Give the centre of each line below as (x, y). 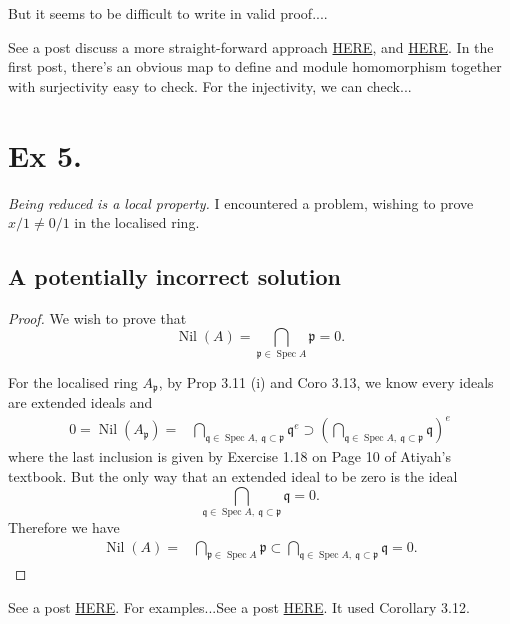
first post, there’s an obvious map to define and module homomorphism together (255, 66)
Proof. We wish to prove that (97, 317)
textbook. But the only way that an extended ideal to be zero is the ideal (233, 475)
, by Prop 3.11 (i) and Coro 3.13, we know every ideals (326, 381)
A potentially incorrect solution (175, 276)
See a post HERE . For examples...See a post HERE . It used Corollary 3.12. (239, 606)
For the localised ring (73, 381)
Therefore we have (64, 526)
